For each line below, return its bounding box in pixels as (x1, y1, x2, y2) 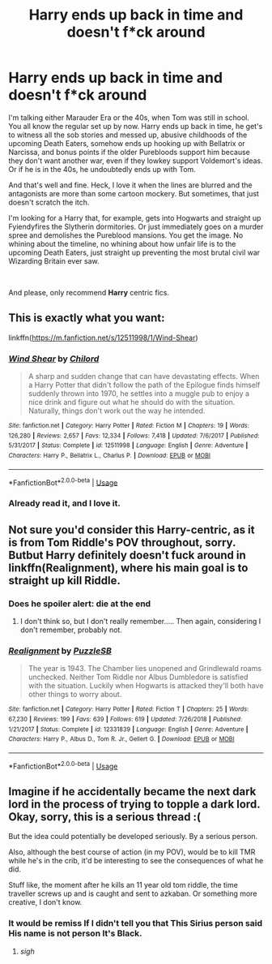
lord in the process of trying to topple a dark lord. (8, 797, 261, 811)
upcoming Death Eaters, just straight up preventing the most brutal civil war (8, 247, 261, 257)
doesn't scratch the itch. (8, 197, 90, 207)
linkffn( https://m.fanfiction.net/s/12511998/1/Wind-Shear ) (8, 333, 198, 342)
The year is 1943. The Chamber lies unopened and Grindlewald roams (28, 664, 261, 674)
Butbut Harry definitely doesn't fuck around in (8, 548, 246, 562)
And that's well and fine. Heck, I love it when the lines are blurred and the (8, 180, 253, 190)
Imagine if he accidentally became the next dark (8, 785, 257, 798)
